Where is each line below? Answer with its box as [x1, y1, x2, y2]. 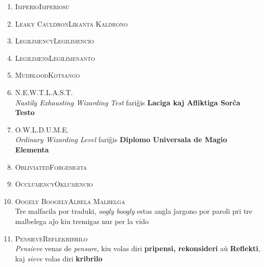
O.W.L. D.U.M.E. [15, 124, 69, 135]
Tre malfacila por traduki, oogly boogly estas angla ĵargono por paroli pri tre [15, 206, 253, 216]
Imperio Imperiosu [15, 1, 70, 11]
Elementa [15, 144, 49, 154]
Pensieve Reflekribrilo [15, 233, 88, 243]
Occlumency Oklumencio [15, 179, 93, 189]
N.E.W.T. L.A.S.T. [15, 86, 73, 97]
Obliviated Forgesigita [15, 161, 87, 172]
